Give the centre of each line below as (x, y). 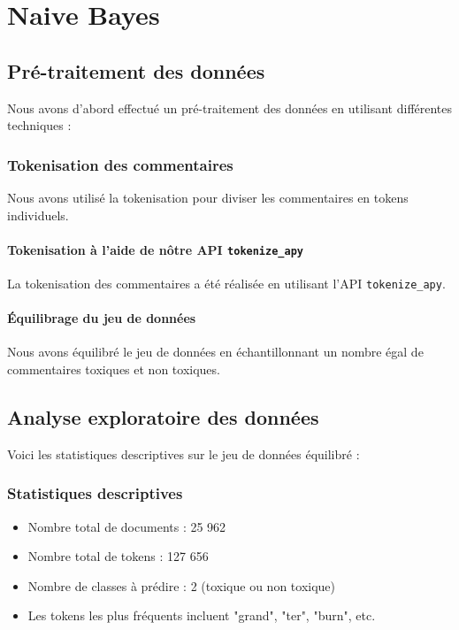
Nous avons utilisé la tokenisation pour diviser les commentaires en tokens (208, 197)
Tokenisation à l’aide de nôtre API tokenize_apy (155, 249)
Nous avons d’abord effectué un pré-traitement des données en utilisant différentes (230, 108)
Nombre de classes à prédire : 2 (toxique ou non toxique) (182, 585)
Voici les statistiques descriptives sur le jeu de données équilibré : (184, 453)
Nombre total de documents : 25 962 (127, 526)
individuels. (38, 215)
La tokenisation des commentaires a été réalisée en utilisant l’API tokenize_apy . (226, 284)
